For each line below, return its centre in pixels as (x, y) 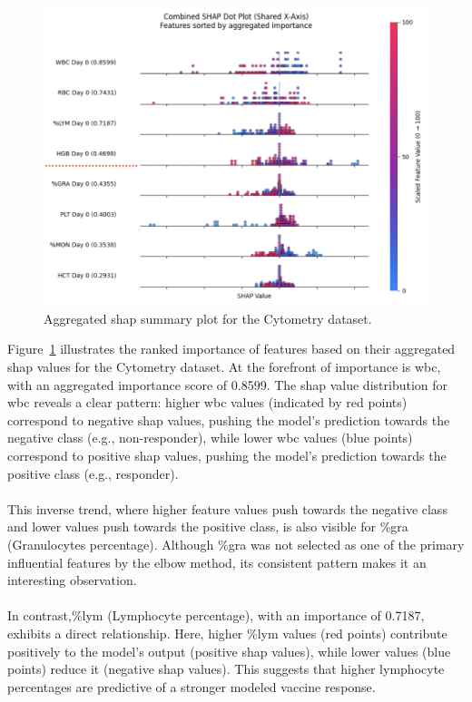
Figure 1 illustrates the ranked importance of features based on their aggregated (231, 349)
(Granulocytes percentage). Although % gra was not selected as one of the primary (236, 544)
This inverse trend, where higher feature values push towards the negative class (227, 508)
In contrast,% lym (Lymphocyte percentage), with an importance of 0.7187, (216, 615)
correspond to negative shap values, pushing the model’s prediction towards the (229, 419)
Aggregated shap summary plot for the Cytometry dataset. (208, 318)
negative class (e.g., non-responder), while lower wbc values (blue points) (210, 438)
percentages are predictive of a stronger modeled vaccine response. (192, 686)
